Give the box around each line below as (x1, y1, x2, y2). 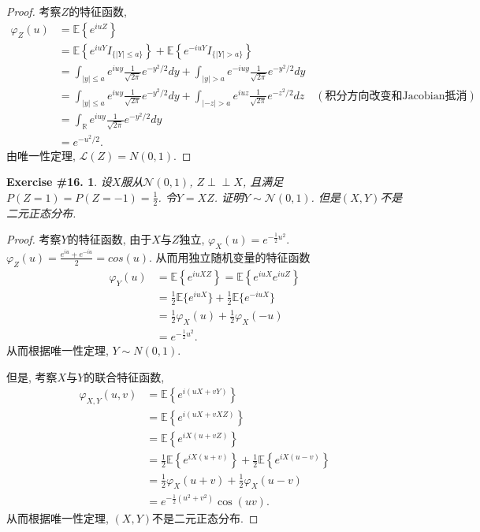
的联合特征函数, (84, 368, 165, 385)
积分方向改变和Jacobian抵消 (325, 90, 467, 102)
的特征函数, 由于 (67, 231, 152, 247)
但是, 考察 (6, 368, 58, 385)
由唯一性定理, (6, 147, 76, 163)
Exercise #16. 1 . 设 (6, 173, 112, 190)
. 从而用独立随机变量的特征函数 (149, 248, 311, 265)
